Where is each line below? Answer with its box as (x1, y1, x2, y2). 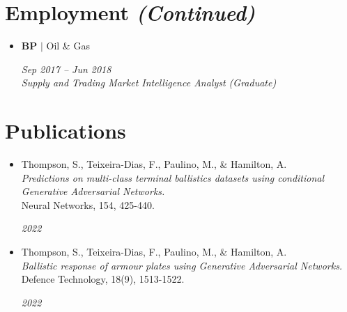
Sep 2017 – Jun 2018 (21, 61, 111, 76)
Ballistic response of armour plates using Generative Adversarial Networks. (21, 258, 343, 272)
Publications (5, 116, 126, 145)
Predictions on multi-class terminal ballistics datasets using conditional (21, 170, 325, 185)
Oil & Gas (46, 38, 90, 53)
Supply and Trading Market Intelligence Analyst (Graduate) (21, 75, 277, 90)
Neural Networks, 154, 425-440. (21, 197, 155, 212)
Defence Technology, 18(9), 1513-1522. (21, 272, 185, 286)
